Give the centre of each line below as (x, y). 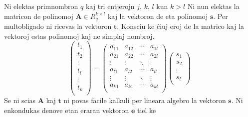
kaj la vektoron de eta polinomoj (158, 16)
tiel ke (146, 110)
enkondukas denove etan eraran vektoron (67, 110)
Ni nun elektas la (213, 6)
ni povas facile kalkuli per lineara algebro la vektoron (145, 100)
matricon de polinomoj (39, 16)
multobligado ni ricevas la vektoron (58, 26)
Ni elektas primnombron (41, 6)
